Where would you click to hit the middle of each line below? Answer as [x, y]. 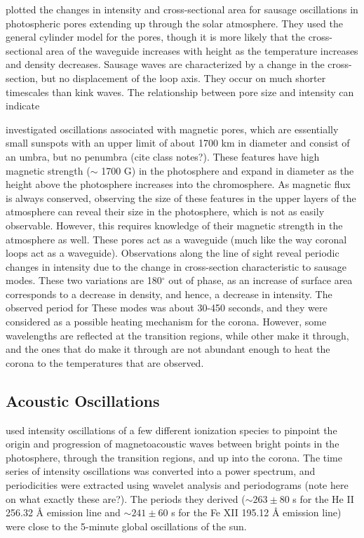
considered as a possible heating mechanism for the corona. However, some [166, 322]
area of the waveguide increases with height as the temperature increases [202, 50]
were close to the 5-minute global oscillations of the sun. [126, 526]
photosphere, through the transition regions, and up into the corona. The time [174, 457]
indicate [23, 106]
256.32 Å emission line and [63, 512]
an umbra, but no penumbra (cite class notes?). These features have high [163, 156]
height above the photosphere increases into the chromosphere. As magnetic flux [178, 184]
